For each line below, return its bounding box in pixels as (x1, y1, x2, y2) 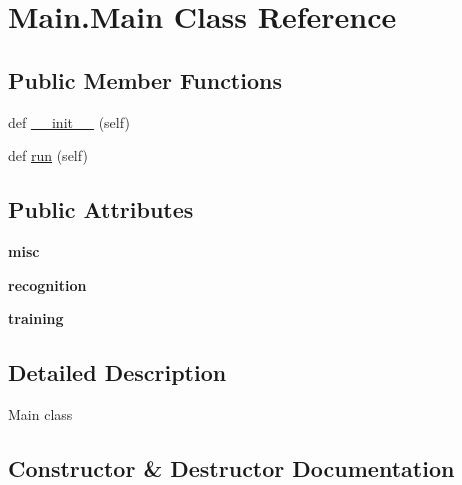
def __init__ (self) (8, 111, 130, 132)
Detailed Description (8, 357, 227, 388)
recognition (8, 274, 87, 295)
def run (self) (8, 145, 88, 166)
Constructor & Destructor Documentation (8, 452, 455, 483)
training (8, 308, 64, 329)
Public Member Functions (8, 64, 282, 95)
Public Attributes (8, 194, 194, 225)
